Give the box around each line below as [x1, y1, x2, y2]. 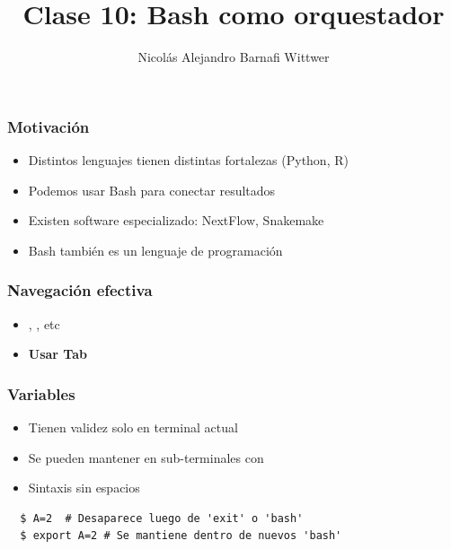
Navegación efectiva [7, 279, 153, 301]
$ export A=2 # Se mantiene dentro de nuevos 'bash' [20, 529, 342, 543]
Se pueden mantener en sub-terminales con [28, 448, 264, 466]
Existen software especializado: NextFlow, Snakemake [28, 211, 324, 230]
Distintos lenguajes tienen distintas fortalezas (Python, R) [28, 151, 349, 170]
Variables [7, 382, 75, 405]
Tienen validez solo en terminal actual [28, 418, 238, 437]
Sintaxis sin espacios [28, 478, 140, 497]
